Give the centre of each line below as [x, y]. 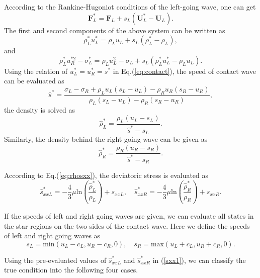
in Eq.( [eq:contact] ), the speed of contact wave [184, 71]
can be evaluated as [34, 81]
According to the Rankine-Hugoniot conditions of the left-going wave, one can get [130, 7]
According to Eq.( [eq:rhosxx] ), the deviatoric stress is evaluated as [106, 175]
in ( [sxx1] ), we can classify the [199, 260]
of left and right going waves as [52, 236]
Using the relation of [36, 71]
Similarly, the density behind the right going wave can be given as [106, 139]
